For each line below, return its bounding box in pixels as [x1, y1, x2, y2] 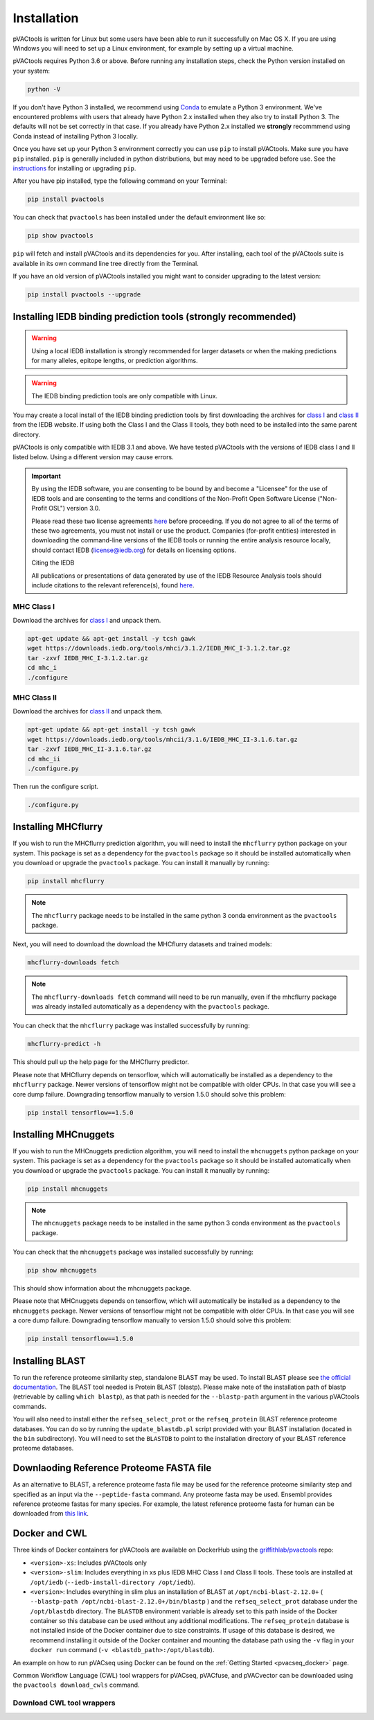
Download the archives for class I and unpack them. [12, 617, 161, 625]
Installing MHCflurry [12, 821, 103, 833]
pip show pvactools [27, 232, 93, 240]
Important [31, 472, 62, 481]
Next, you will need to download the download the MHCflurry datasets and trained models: [12, 940, 272, 948]
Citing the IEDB [31, 558, 75, 567]
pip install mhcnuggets [27, 1185, 109, 1193]
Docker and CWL [12, 1527, 87, 1539]
